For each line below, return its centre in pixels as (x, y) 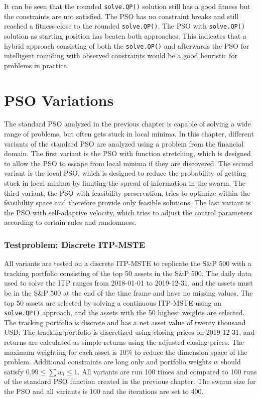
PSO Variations (59, 100)
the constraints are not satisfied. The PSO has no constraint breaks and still (121, 16)
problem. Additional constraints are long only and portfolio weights (108, 362)
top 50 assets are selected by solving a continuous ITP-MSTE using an (113, 302)
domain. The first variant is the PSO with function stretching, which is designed (127, 153)
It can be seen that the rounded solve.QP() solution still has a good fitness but (127, 6)
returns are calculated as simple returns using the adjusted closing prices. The (124, 342)
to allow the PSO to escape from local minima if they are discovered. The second (129, 163)
